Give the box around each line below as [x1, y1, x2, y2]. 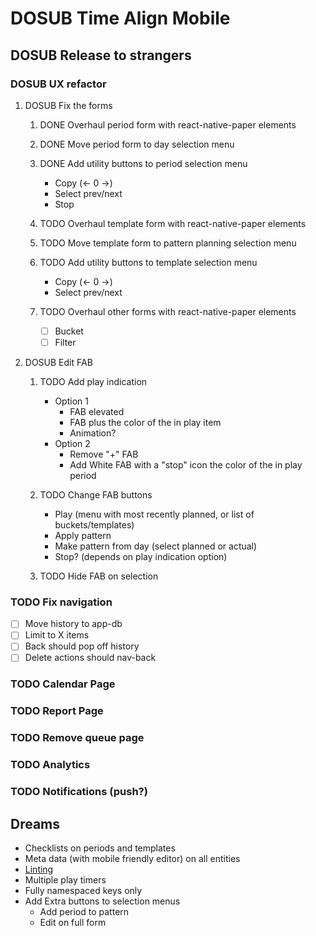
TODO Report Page [10, 704, 104, 718]
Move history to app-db [24, 618, 123, 630]
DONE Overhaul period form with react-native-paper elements [39, 118, 297, 131]
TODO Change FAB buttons [39, 489, 153, 501]
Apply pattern [54, 530, 112, 541]
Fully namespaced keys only [24, 884, 143, 896]
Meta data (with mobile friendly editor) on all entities [24, 852, 241, 864]
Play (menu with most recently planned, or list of [54, 508, 255, 520]
